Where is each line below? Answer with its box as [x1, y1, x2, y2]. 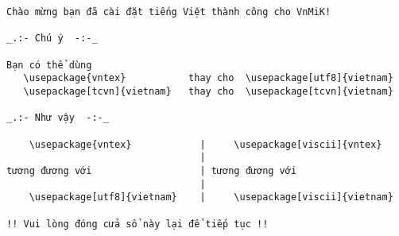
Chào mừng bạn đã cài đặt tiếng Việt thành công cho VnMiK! [6, 6, 331, 17]
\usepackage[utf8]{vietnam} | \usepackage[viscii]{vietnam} [29, 192, 393, 203]
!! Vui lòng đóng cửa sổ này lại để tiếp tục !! [6, 218, 269, 230]
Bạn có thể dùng [6, 59, 92, 71]
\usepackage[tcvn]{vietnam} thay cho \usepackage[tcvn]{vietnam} [23, 85, 393, 97]
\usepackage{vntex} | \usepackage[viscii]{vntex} [29, 138, 382, 150]
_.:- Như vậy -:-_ [6, 112, 109, 124]
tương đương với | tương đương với [6, 164, 297, 176]
